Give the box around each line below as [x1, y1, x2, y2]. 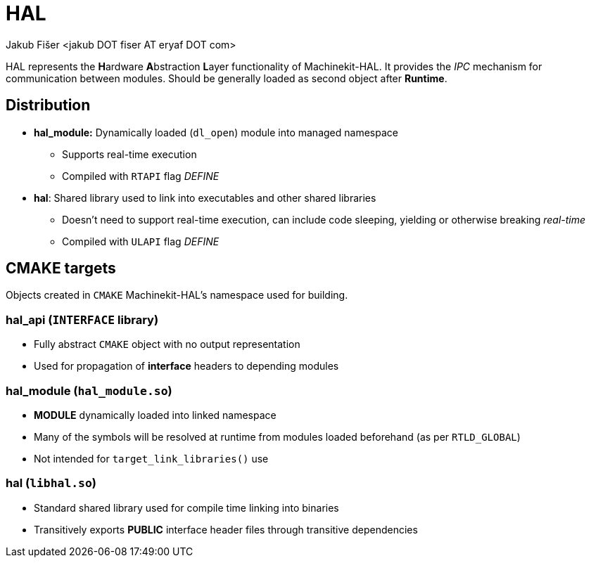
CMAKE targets [6, 259, 116, 278]
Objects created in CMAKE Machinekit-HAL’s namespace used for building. [6, 289, 348, 302]
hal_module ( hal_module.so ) [6, 383, 172, 398]
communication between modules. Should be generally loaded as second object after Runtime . [6, 72, 447, 84]
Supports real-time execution [62, 148, 197, 160]
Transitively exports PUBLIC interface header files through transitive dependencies [34, 523, 418, 536]
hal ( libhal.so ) [6, 476, 96, 491]
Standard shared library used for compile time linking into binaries [34, 501, 339, 514]
